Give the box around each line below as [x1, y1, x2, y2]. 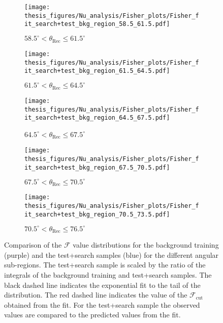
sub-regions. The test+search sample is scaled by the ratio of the [4, 259, 206, 270]
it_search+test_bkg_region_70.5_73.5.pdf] [24, 210, 170, 218]
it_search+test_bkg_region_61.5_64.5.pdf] [24, 67, 170, 75]
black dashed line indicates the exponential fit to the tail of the [4, 279, 201, 290]
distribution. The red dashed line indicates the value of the [4, 289, 187, 300]
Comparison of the [4, 239, 62, 250]
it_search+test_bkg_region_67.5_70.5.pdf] [24, 164, 170, 171]
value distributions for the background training [73, 239, 219, 250]
